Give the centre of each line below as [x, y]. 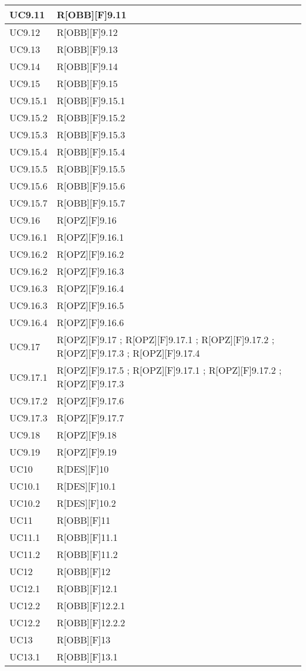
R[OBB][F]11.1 [87, 537]
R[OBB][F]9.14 [87, 66]
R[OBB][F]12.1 [87, 588]
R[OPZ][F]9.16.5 [90, 305]
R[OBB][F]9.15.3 [91, 134]
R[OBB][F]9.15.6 [91, 186]
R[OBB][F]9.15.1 [91, 100]
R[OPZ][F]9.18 [87, 435]
